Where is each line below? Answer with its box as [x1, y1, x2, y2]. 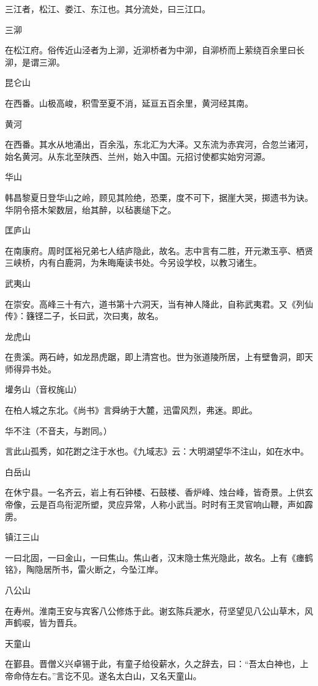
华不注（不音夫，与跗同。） [5, 424, 112, 437]
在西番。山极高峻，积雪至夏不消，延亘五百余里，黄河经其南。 [5, 96, 253, 109]
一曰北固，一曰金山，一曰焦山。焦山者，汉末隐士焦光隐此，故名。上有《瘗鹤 [5, 551, 313, 563]
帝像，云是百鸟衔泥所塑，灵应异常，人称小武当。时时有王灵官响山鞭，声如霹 [5, 498, 313, 511]
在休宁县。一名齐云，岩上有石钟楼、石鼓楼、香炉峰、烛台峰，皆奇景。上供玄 [5, 486, 313, 499]
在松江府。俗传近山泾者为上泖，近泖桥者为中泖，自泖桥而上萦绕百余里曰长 [5, 43, 305, 56]
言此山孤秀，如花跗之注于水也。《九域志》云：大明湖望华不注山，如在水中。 [5, 445, 309, 458]
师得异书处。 [5, 362, 56, 375]
